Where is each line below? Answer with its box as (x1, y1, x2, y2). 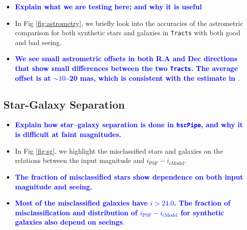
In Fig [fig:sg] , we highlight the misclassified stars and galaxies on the (15, 145, 223, 156)
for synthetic (180, 207, 225, 217)
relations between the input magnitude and (15, 155, 144, 165)
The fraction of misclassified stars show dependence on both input (15, 171, 243, 182)
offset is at (15, 72, 51, 83)
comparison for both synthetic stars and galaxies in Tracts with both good (15, 27, 241, 38)
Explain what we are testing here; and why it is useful (15, 1, 202, 11)
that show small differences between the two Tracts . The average (15, 63, 238, 73)
